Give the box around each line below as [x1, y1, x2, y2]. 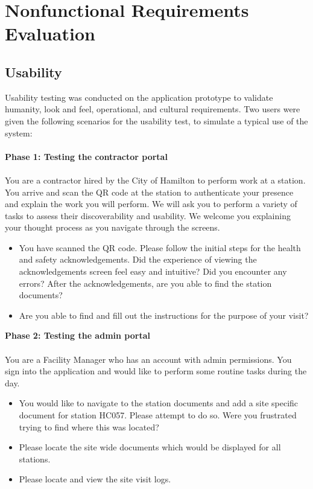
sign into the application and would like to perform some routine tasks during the [5, 365, 307, 377]
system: [5, 126, 33, 139]
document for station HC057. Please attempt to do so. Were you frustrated [19, 409, 297, 421]
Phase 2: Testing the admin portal [5, 329, 150, 342]
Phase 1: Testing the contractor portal [5, 150, 168, 162]
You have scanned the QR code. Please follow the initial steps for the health [19, 241, 301, 254]
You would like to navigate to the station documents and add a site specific [19, 397, 299, 409]
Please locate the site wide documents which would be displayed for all [19, 441, 281, 453]
